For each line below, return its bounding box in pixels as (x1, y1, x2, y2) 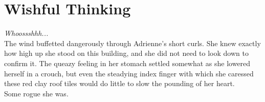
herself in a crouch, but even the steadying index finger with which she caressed (4, 68, 254, 78)
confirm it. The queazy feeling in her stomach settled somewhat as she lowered (4, 57, 251, 68)
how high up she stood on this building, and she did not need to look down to (4, 48, 249, 58)
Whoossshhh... (4, 28, 49, 38)
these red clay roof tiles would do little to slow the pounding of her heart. (4, 78, 235, 89)
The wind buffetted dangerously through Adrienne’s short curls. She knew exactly (4, 37, 261, 48)
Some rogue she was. (4, 88, 69, 98)
